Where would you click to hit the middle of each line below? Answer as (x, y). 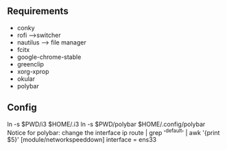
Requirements (38, 11)
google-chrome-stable (49, 57)
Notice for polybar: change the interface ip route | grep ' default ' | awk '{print (113, 132)
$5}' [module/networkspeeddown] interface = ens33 (82, 140)
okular (26, 79)
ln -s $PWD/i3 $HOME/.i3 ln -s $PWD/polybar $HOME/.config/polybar (106, 124)
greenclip (31, 64)
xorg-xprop (33, 71)
